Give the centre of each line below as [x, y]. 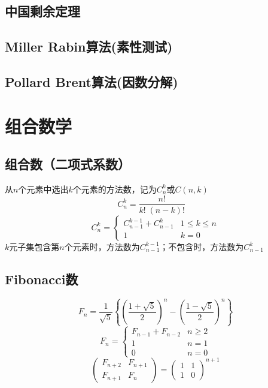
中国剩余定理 [42, 11]
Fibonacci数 [42, 279]
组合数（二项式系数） [68, 164]
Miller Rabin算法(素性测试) [89, 46]
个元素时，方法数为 [102, 246]
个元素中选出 [43, 189]
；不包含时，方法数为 [202, 246]
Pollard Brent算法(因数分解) [92, 81]
